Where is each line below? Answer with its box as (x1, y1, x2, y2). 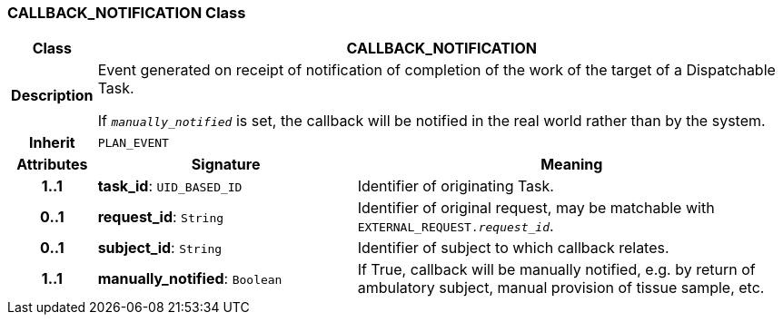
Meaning (540, 155, 603, 174)
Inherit (28, 133, 75, 152)
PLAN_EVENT (97, 135, 169, 150)
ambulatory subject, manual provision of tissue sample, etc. (357, 278, 765, 298)
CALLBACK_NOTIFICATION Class (7, 4, 246, 22)
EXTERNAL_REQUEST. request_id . (357, 217, 554, 236)
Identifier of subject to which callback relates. (357, 239, 669, 258)
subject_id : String (97, 239, 223, 258)
